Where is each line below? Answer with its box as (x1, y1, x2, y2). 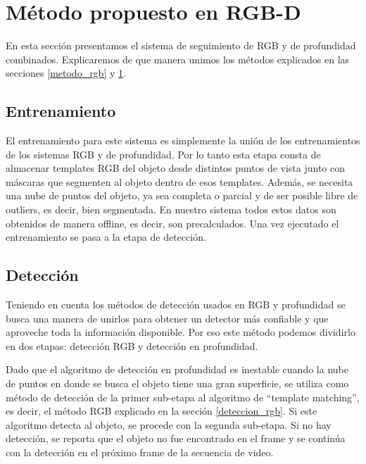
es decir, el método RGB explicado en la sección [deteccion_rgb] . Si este (6, 403, 317, 418)
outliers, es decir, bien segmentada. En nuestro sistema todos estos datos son (6, 202, 336, 217)
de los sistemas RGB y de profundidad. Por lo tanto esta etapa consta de (6, 146, 321, 161)
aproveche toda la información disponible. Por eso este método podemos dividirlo (6, 325, 355, 339)
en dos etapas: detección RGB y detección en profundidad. (6, 338, 258, 353)
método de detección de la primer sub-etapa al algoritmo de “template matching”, (6, 389, 360, 404)
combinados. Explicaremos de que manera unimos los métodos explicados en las (6, 51, 350, 66)
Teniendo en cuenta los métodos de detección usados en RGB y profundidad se (6, 297, 346, 312)
